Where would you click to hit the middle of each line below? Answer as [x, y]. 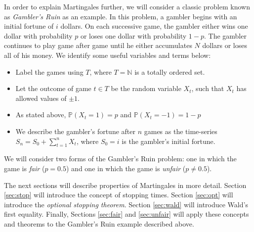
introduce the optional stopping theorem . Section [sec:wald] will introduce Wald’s [126, 204]
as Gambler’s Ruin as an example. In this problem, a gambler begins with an [121, 16]
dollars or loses [225, 45]
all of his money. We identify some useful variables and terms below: [107, 55]
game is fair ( [24, 168]
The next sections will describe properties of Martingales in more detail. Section [125, 185]
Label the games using [49, 71]
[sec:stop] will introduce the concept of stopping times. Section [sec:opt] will [119, 195]
